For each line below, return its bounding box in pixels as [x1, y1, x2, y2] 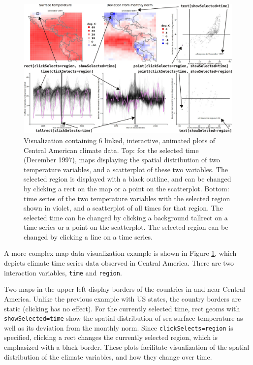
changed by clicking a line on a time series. [24, 231, 153, 242]
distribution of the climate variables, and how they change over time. [4, 351, 212, 362]
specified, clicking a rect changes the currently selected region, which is [4, 332, 218, 342]
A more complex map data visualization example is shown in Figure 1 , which [4, 248, 237, 258]
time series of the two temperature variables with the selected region [24, 193, 230, 203]
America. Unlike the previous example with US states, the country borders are [4, 293, 241, 304]
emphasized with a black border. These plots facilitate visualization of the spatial [4, 342, 250, 352]
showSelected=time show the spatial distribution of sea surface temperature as [4, 313, 243, 323]
